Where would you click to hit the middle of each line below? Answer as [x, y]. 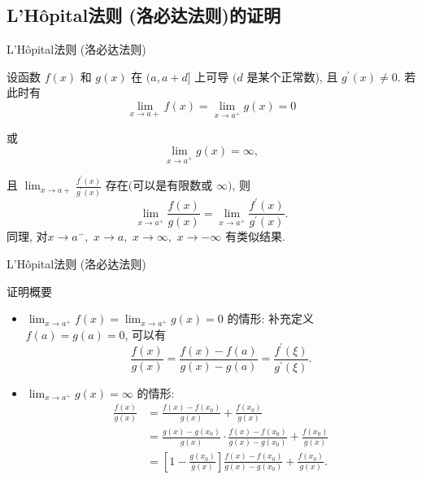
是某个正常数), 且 [292, 76]
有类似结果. [255, 236]
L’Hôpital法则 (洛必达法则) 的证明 [144, 15]
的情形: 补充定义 [271, 318]
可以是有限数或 [173, 185]
